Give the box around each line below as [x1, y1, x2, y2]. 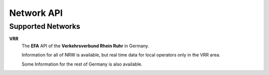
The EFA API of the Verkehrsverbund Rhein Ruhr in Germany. [21, 43, 149, 49]
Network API [9, 7, 63, 18]
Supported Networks [9, 22, 81, 31]
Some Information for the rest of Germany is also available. [21, 61, 142, 67]
